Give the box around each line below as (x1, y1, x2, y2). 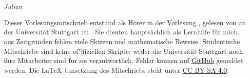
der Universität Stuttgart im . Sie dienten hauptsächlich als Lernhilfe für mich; (4, 27, 239, 37)
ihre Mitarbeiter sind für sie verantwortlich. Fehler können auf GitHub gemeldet (4, 55, 243, 65)
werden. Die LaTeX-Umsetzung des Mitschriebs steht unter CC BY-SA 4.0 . (4, 64, 229, 75)
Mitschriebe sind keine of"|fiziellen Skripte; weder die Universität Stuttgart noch (4, 46, 243, 56)
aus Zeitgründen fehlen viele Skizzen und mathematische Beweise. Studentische (4, 36, 240, 46)
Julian (4, 1, 22, 11)
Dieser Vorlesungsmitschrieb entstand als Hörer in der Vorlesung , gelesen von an (4, 17, 246, 27)
